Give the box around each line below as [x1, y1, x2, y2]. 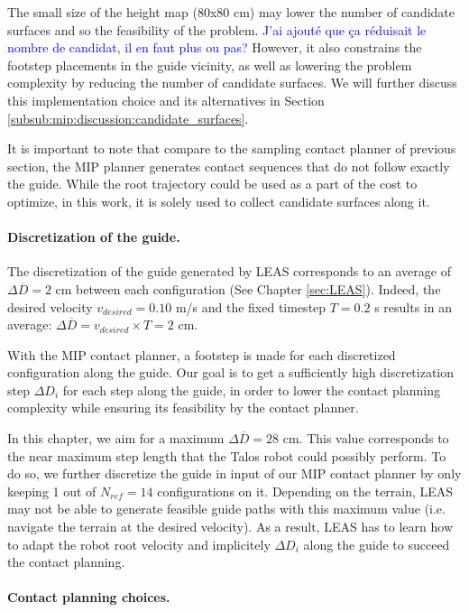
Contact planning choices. [7, 588, 170, 607]
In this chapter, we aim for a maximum [7, 429, 225, 448]
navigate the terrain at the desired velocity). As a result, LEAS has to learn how [7, 517, 453, 536]
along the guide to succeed [303, 534, 450, 553]
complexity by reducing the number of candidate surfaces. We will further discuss [7, 73, 457, 92]
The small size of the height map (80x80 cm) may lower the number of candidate [7, 3, 455, 21]
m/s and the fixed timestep [175, 297, 326, 316]
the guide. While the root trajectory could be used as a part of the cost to [7, 174, 418, 193]
